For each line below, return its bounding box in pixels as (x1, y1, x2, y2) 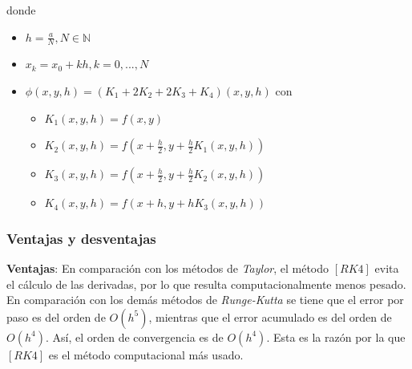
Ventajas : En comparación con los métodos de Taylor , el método (6, 260, 329, 277)
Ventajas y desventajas (6, 228, 156, 248)
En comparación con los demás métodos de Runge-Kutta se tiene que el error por (6, 291, 404, 308)
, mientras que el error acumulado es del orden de (148, 308, 392, 325)
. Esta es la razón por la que (266, 328, 406, 345)
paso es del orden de (6, 308, 106, 325)
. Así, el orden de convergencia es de (45, 328, 224, 345)
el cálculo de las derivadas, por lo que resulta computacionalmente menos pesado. (6, 275, 406, 292)
